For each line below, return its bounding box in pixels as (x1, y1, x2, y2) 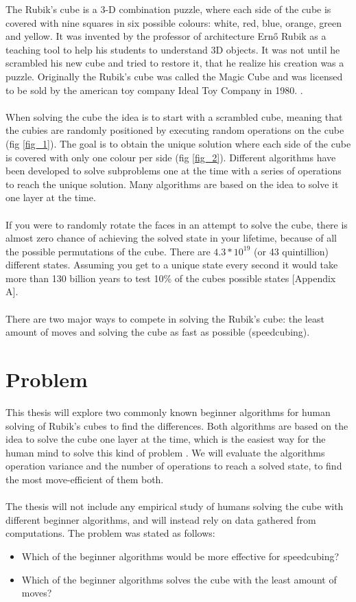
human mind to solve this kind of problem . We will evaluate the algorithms (5, 445, 325, 459)
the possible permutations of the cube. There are (5, 244, 211, 258)
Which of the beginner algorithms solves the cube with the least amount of (21, 572, 337, 586)
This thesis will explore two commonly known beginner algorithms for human (5, 404, 331, 419)
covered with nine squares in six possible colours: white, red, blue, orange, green (5, 15, 342, 30)
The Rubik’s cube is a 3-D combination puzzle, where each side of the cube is (5, 2, 331, 16)
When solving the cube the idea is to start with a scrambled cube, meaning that (5, 109, 343, 124)
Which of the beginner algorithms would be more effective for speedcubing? (21, 548, 340, 563)
